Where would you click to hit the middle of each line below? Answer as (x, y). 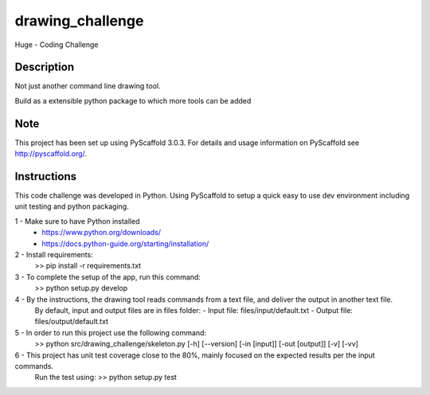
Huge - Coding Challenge (57, 45)
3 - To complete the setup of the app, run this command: (107, 277)
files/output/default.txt (72, 322)
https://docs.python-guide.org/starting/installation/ (125, 244)
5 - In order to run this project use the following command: (111, 332)
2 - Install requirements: (54, 254)
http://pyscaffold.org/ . (51, 154)
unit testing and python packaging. (72, 206)
